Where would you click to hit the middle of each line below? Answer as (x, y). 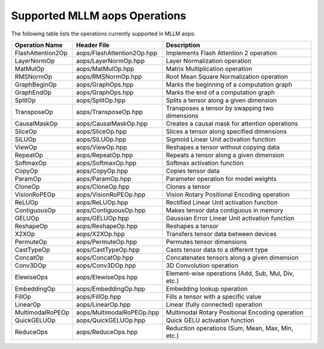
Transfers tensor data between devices (221, 234)
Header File (93, 45)
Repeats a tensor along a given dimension (225, 155)
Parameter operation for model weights (221, 178)
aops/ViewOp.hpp (101, 147)
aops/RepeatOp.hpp (104, 155)
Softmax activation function (205, 163)
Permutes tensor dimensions (206, 241)
